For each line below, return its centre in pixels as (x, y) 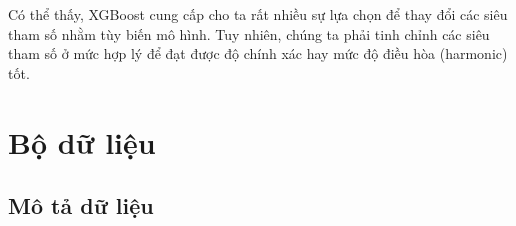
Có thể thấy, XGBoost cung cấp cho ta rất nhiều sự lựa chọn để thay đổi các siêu (258, 14)
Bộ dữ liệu (82, 141)
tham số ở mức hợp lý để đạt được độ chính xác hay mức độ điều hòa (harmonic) (258, 53)
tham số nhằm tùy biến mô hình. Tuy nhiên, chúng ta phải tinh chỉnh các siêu (249, 33)
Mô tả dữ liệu (81, 205)
